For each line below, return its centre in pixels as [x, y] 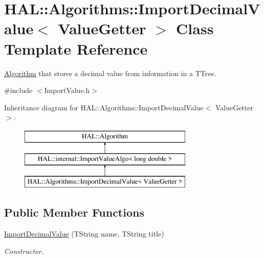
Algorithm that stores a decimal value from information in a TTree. [110, 73]
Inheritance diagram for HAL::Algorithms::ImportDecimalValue [104, 107]
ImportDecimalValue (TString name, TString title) [84, 234]
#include [18, 90]
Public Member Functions [74, 212]
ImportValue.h [67, 90]
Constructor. [24, 251]
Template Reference [76, 48]
